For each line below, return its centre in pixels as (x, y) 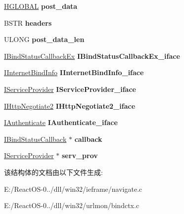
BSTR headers (28, 22)
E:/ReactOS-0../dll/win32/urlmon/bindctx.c (72, 205)
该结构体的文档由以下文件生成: (53, 172)
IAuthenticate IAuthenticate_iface (61, 122)
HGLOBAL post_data (41, 6)
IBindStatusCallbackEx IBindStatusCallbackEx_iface (92, 56)
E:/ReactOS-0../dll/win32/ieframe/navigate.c (73, 189)
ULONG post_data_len (44, 39)
